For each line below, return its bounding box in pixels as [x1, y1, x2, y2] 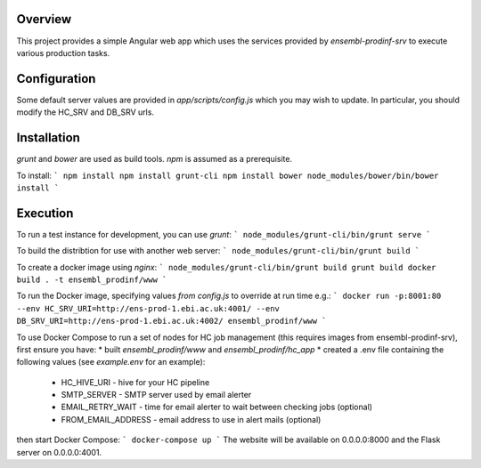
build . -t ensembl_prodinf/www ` [16, 274, 167, 285]
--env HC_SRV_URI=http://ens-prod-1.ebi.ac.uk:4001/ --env [16, 303, 281, 313]
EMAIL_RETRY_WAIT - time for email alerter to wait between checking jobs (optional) [61, 401, 373, 413]
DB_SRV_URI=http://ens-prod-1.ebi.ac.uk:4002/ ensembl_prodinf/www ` [16, 316, 327, 327]
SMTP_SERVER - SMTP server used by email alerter [61, 390, 252, 400]
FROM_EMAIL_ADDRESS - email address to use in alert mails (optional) [61, 414, 322, 424]
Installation [16, 130, 80, 146]
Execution [16, 206, 74, 221]
